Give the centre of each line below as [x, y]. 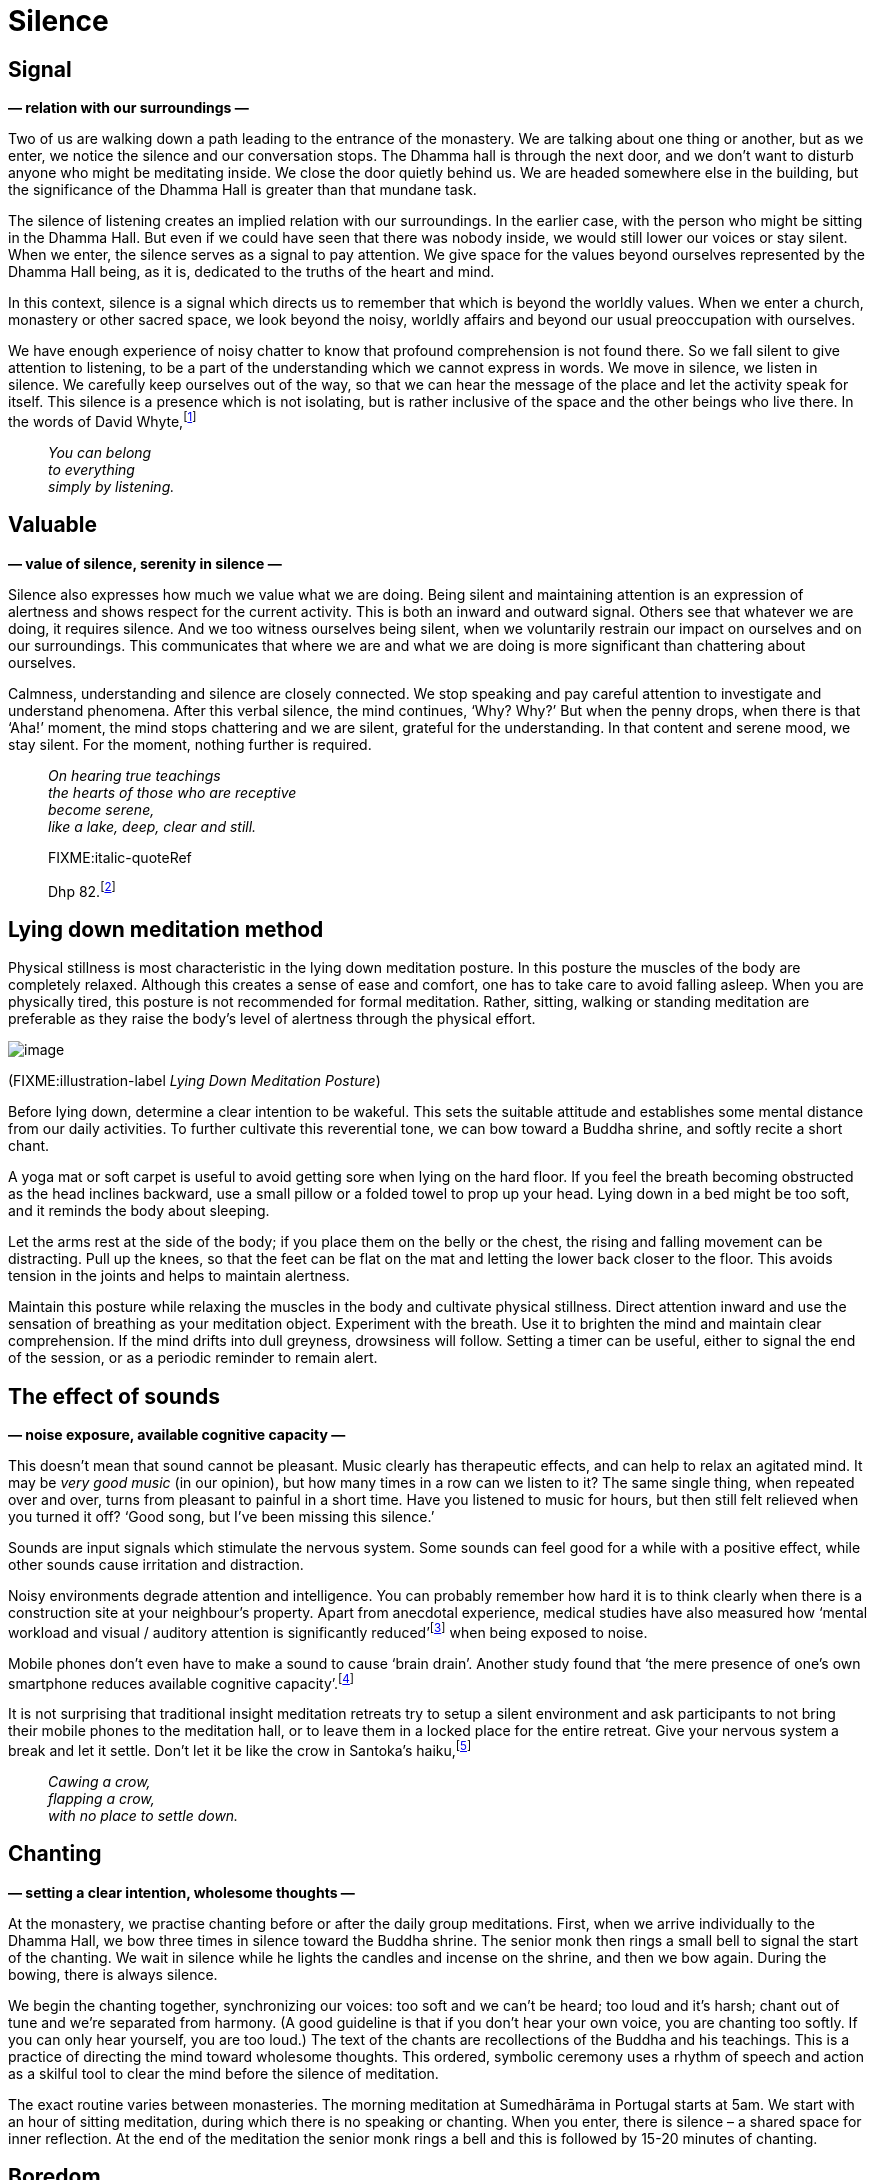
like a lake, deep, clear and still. [152, 826]
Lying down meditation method [166, 929]
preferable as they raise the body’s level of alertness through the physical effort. [272, 1019]
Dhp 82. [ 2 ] [82, 889]
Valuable [53, 525]
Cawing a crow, [99, 1781]
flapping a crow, [101, 1798]
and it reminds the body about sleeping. [139, 1211]
